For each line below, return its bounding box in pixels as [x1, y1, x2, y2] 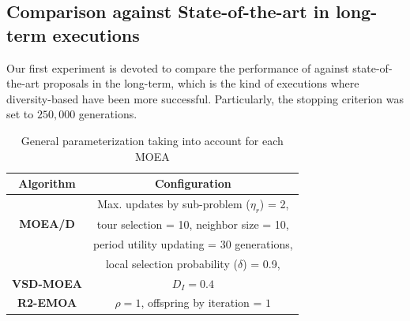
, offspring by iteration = [141, 294, 262, 311]
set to [6, 106, 34, 122]
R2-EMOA [17, 294, 77, 311]
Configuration [154, 175, 231, 192]
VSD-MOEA [12, 274, 82, 291]
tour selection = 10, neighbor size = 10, [96, 216, 289, 233]
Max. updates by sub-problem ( [97, 196, 250, 211]
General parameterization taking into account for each [21, 132, 284, 148]
